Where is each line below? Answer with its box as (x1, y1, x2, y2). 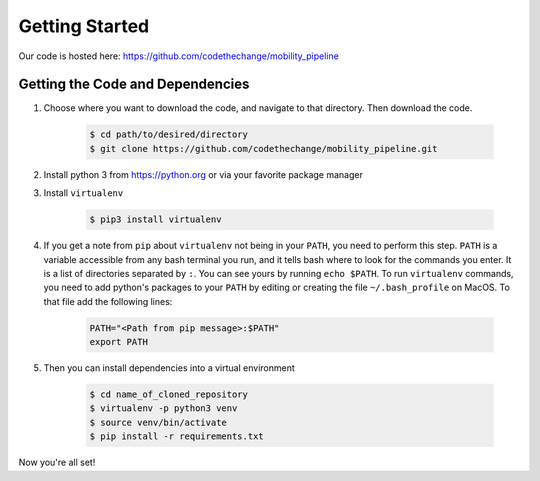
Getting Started (18, 15, 150, 37)
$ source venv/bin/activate (89, 416, 227, 428)
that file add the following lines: (43, 295, 173, 307)
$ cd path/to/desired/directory (89, 129, 249, 140)
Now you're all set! (18, 456, 96, 469)
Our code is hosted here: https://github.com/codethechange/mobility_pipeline (18, 50, 339, 62)
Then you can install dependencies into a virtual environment (43, 362, 295, 374)
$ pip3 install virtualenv (89, 214, 222, 225)
